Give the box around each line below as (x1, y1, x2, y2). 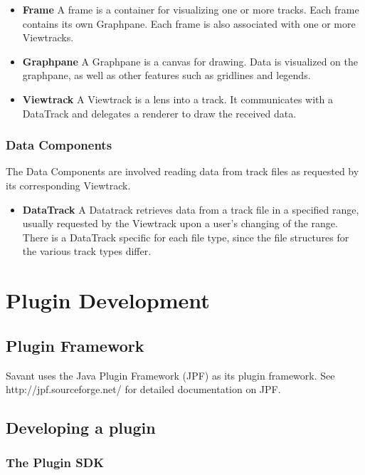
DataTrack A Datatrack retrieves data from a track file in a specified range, (22, 202, 359, 216)
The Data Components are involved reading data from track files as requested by (6, 164, 359, 179)
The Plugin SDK (6, 454, 104, 471)
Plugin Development (6, 286, 210, 315)
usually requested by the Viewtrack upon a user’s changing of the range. (22, 216, 338, 231)
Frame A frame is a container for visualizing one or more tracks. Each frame (22, 2, 359, 16)
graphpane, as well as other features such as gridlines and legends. (22, 68, 311, 83)
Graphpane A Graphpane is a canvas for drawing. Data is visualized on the (22, 53, 359, 68)
